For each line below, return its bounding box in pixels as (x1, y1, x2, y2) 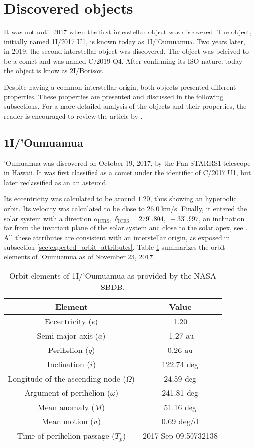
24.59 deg (164, 372, 196, 384)
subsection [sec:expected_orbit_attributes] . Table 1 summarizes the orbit (4, 242, 225, 252)
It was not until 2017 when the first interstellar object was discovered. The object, (4, 27, 252, 37)
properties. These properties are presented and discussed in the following (4, 91, 223, 101)
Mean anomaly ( (37, 401, 95, 413)
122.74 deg (162, 358, 198, 370)
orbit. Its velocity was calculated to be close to (4, 203, 145, 214)
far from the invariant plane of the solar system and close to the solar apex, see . (4, 223, 248, 233)
